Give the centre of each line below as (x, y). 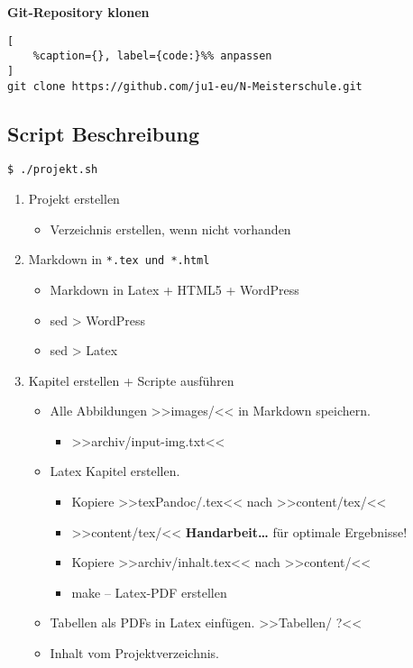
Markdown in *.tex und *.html (119, 259)
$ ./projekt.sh (53, 170)
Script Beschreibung (103, 133)
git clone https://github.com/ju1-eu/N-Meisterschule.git (185, 86)
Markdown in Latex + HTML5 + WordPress (174, 289)
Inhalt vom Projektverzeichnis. (135, 653)
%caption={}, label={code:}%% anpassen (152, 56)
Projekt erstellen (74, 199)
